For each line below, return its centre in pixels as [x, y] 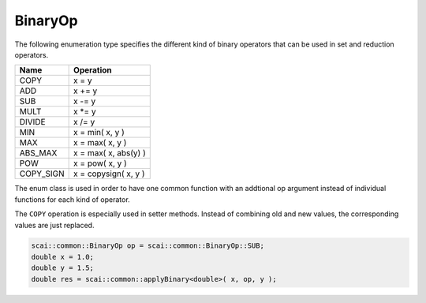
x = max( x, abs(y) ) [110, 153]
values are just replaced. [54, 225]
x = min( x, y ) [99, 133]
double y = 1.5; [63, 268]
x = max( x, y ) [100, 143]
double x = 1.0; [63, 257]
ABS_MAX [38, 153]
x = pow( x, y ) [101, 163]
